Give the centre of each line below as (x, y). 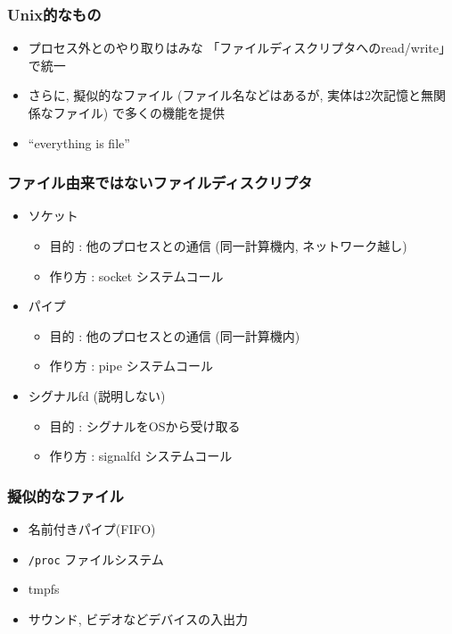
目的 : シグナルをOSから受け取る (145, 425)
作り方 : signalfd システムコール (141, 456)
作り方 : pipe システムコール (131, 366)
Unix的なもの (54, 14)
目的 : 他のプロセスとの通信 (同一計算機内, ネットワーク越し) (228, 246)
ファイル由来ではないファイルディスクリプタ (160, 183)
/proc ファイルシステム (96, 559)
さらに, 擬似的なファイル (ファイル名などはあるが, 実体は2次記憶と (225, 95)
